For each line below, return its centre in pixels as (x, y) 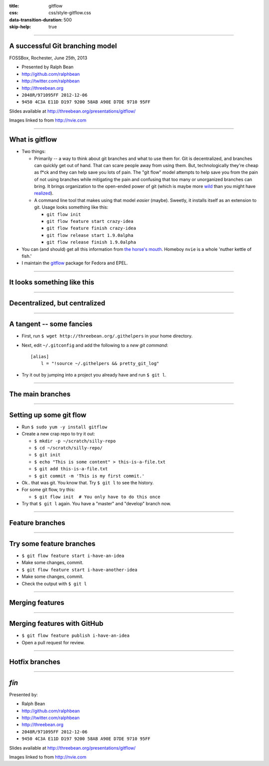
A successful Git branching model (63, 46)
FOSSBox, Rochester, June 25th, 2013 (48, 58)
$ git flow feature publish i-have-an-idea (75, 636)
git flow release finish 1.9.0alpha (91, 242)
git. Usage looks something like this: (71, 207)
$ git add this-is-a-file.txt (71, 469)
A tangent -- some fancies (51, 324)
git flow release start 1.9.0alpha (90, 235)
